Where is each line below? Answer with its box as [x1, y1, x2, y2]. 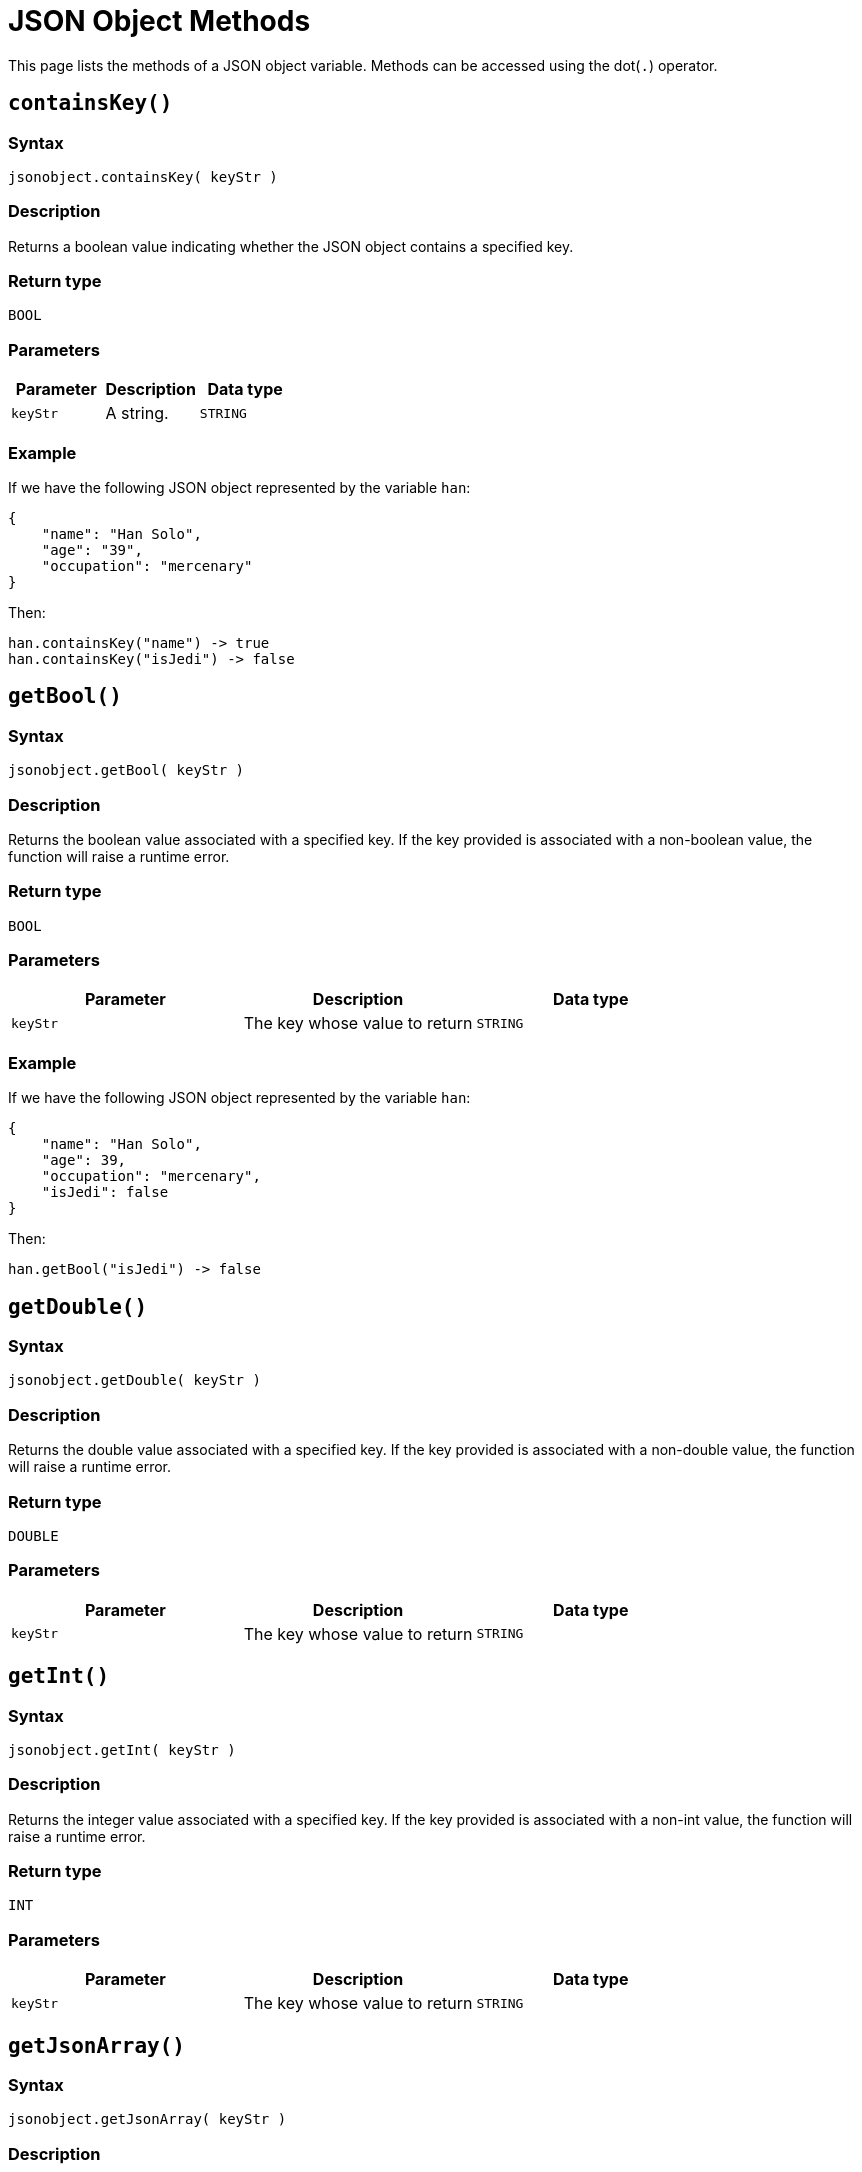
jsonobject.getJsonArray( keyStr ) [8, 2111, 287, 2128]
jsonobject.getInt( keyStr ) [8, 1741, 236, 1758]
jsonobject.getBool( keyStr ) [8, 762, 245, 779]
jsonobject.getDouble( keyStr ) [8, 1372, 261, 1389]
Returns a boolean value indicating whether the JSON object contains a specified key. [8, 237, 574, 255]
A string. [105, 403, 169, 424]
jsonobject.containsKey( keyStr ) [8, 168, 278, 185]
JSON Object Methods [8, 4, 311, 38]
